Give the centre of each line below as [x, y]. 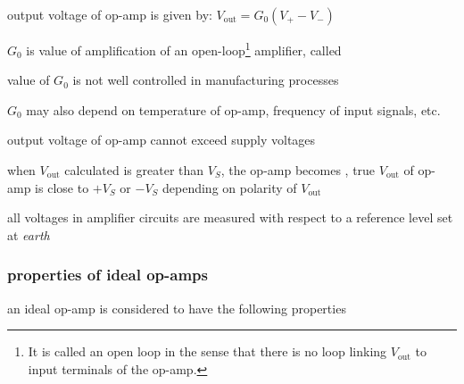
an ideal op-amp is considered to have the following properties [177, 308]
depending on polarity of [230, 187]
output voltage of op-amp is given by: [110, 14]
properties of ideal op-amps [108, 275]
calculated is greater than [134, 170]
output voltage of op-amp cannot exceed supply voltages [162, 140]
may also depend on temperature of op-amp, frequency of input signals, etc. [233, 109]
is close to [62, 187]
